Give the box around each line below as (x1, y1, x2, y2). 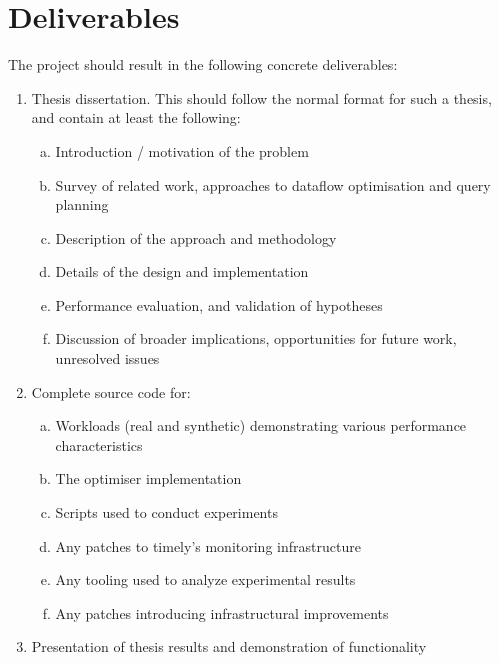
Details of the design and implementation (55, 261, 309, 282)
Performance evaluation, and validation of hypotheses (55, 294, 383, 315)
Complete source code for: (31, 381, 191, 402)
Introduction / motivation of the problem (55, 140, 309, 161)
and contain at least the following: (31, 107, 241, 128)
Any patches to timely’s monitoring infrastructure (55, 535, 361, 556)
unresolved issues (55, 348, 160, 369)
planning (55, 194, 109, 215)
